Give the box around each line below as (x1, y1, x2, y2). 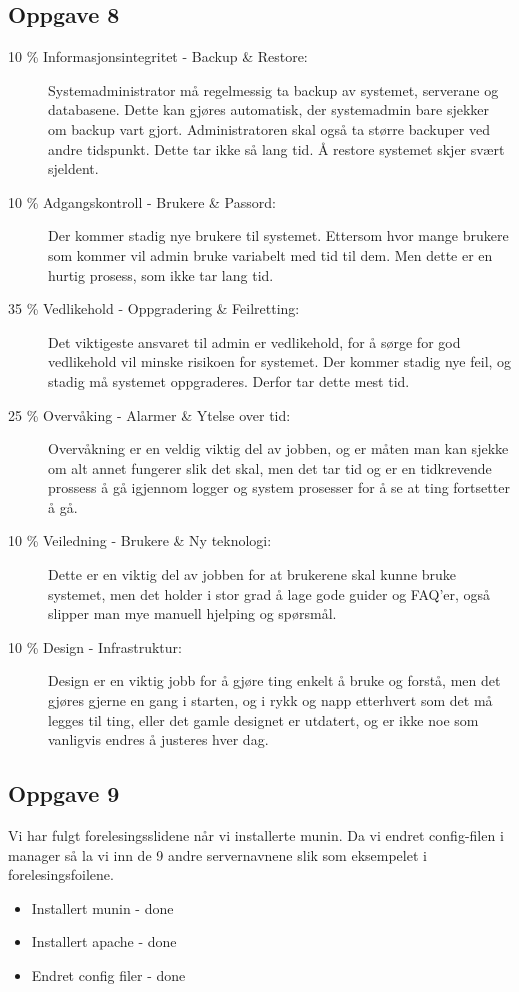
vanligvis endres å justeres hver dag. (48, 729, 269, 750)
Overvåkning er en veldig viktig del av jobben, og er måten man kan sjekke (48, 438, 509, 459)
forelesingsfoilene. (8, 864, 114, 885)
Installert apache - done (31, 931, 177, 952)
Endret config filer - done (31, 965, 186, 985)
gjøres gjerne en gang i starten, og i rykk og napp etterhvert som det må (48, 690, 493, 711)
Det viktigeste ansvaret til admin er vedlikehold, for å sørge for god (48, 331, 461, 352)
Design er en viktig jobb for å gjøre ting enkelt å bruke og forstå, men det (48, 670, 501, 691)
